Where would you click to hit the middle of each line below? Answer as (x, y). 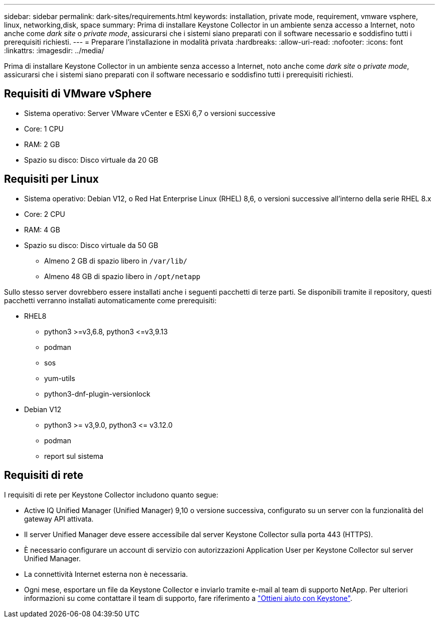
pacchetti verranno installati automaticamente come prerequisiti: (110, 300)
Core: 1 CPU (44, 129)
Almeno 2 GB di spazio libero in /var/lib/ (116, 261)
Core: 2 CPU (45, 214)
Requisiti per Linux (52, 179)
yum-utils (60, 378)
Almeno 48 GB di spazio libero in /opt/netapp (122, 276)
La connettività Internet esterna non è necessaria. (106, 574)
